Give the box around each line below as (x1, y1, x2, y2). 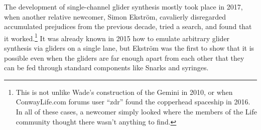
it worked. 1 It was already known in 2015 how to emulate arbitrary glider (4, 31, 230, 43)
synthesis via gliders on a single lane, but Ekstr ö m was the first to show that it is (4, 43, 254, 53)
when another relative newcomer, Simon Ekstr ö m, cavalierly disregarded (4, 11, 226, 22)
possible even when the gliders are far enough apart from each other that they (4, 52, 244, 63)
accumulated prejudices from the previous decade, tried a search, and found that (4, 21, 252, 32)
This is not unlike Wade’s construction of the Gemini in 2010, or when (16, 86, 233, 97)
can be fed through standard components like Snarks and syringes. (4, 62, 209, 73)
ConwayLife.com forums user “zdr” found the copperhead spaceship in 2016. (16, 96, 250, 107)
